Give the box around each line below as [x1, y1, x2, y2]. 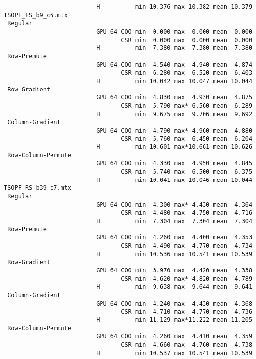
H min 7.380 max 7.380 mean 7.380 [96, 45, 253, 52]
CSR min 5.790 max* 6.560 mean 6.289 [121, 102, 253, 109]
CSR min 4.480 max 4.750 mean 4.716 [121, 209, 253, 217]
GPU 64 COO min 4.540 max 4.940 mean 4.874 [96, 61, 253, 68]
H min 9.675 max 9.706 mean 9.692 [96, 110, 253, 118]
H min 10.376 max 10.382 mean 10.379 [96, 3, 253, 10]
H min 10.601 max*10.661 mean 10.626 [96, 143, 253, 151]
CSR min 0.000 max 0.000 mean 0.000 [121, 36, 253, 44]
